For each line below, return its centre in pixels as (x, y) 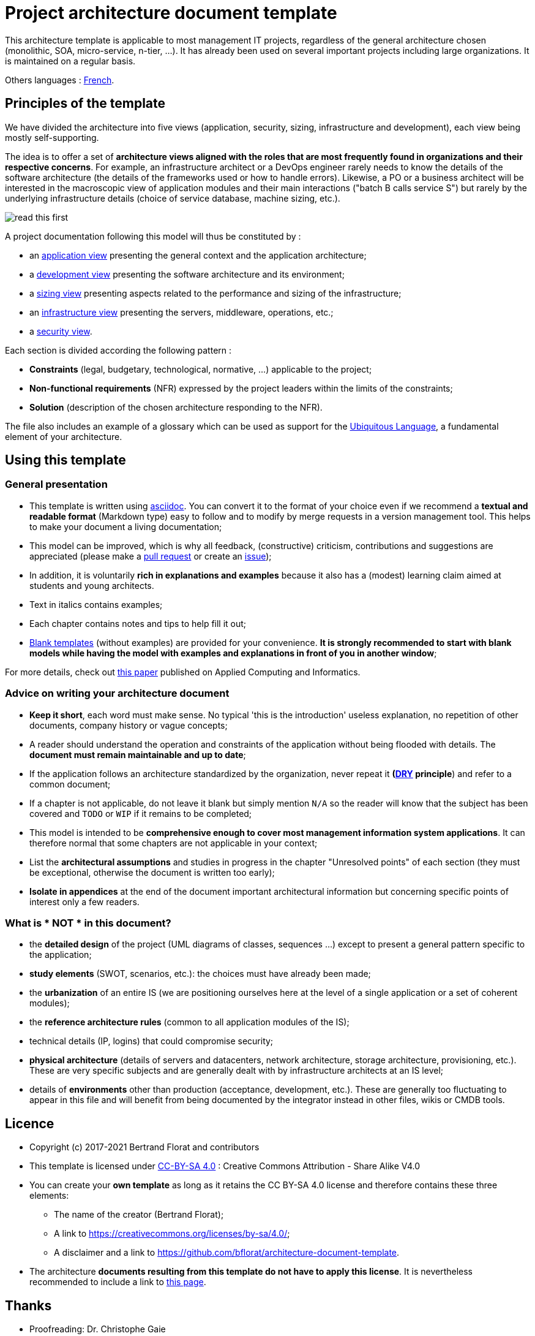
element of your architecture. (64, 436)
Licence (30, 1123)
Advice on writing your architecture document (117, 693)
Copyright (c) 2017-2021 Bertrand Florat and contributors (144, 1147)
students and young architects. (92, 585)
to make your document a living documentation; (126, 526)
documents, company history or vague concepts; (129, 725)
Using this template (65, 460)
